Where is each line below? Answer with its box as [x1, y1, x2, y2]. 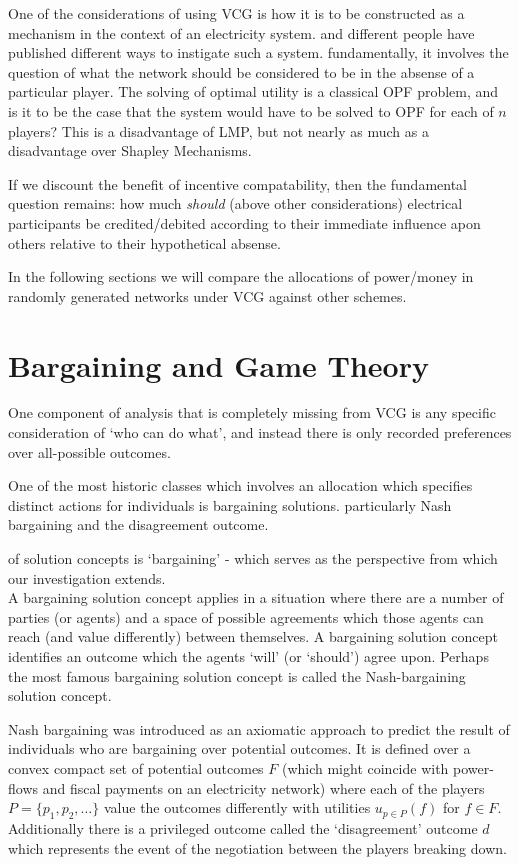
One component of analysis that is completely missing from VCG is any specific [8, 402, 496, 423]
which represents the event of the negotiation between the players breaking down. [8, 837, 507, 858]
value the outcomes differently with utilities [103, 797, 371, 818]
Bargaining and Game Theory [8, 344, 429, 385]
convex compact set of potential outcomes [8, 757, 264, 778]
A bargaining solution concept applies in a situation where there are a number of [8, 587, 504, 608]
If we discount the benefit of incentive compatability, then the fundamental [8, 173, 467, 194]
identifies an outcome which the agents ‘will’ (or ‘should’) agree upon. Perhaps [8, 645, 489, 666]
